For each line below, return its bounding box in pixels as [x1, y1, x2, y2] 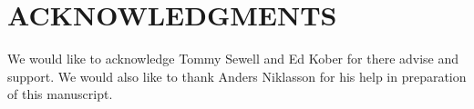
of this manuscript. [7, 84, 113, 104]
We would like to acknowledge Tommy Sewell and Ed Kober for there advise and [7, 49, 459, 68]
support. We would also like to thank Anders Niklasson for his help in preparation [7, 66, 467, 85]
